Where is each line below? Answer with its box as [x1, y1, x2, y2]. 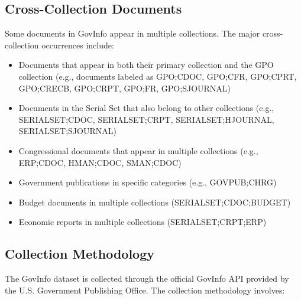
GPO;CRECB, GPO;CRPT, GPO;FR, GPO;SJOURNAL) [18, 81, 231, 94]
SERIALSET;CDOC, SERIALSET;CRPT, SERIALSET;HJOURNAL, [18, 113, 274, 125]
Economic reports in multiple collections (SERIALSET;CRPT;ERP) [18, 216, 267, 228]
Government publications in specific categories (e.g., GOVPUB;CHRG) [18, 176, 277, 188]
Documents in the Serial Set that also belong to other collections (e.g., [18, 102, 274, 114]
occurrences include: [41, 38, 114, 51]
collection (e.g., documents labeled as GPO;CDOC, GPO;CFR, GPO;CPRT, [18, 70, 297, 82]
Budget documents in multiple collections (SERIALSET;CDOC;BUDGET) [18, 195, 291, 208]
